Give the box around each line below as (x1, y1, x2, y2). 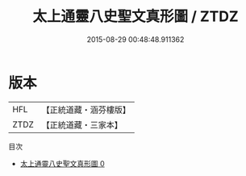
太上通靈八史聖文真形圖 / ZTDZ (31, 7, 240, 26)
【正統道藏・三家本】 (41, 119, 123, 130)
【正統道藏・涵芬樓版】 (41, 104, 131, 115)
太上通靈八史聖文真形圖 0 (19, 158, 105, 168)
